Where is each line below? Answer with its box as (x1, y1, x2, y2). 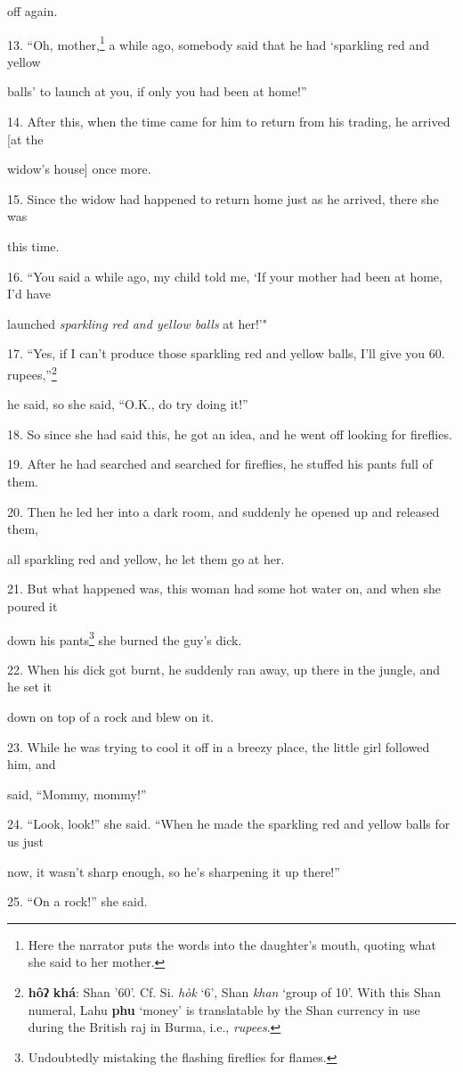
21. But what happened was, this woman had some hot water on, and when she (7, 579, 442, 598)
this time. (7, 237, 60, 255)
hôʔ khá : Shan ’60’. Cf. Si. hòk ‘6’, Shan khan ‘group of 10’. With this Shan (28, 982, 442, 1001)
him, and (7, 755, 56, 773)
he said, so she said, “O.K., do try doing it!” (7, 395, 248, 413)
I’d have (7, 284, 51, 303)
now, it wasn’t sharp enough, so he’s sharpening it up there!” (7, 862, 340, 880)
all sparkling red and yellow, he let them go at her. (7, 549, 285, 568)
